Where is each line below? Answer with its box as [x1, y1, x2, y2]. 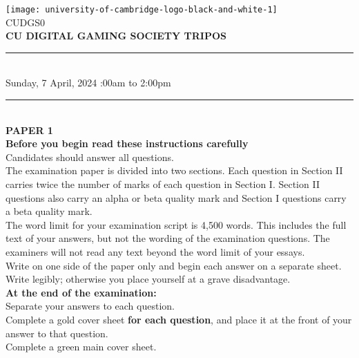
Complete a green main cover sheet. [6, 339, 157, 354]
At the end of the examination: [6, 285, 157, 299]
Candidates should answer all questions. [6, 149, 174, 164]
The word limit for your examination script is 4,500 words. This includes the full [6, 217, 347, 232]
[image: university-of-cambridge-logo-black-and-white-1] [6, 5, 278, 15]
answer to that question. [6, 326, 108, 340]
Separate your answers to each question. [6, 299, 175, 313]
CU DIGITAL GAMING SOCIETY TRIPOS [6, 28, 227, 43]
